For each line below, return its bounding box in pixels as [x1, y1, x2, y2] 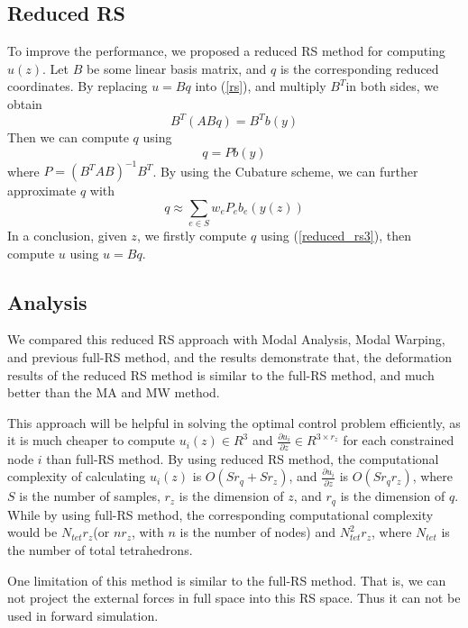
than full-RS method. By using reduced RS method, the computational [46, 449, 439, 468]
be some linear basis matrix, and [86, 59, 267, 77]
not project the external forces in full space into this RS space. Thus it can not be [7, 588, 461, 607]
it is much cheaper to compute [7, 431, 175, 450]
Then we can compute [7, 128, 129, 147]
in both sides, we [345, 77, 439, 96]
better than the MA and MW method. [7, 383, 220, 402]
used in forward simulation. [7, 605, 159, 624]
